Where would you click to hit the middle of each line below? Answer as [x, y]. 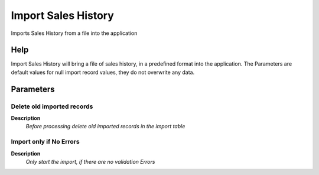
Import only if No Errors [45, 142]
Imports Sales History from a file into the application [74, 33]
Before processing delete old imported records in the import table [105, 127]
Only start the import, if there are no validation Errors [90, 161]
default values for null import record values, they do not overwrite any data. [103, 72]
